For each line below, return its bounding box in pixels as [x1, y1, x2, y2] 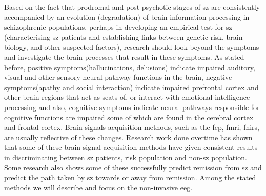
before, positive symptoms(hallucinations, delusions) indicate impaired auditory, [4, 61, 255, 72]
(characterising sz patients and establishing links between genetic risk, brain [4, 31, 243, 42]
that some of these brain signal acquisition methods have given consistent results [4, 142, 258, 153]
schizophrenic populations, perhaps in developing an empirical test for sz [4, 21, 232, 32]
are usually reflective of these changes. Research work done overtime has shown [4, 132, 253, 142]
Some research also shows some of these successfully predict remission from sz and [4, 162, 262, 172]
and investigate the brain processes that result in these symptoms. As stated [4, 51, 244, 62]
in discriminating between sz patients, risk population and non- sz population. [4, 151, 247, 162]
